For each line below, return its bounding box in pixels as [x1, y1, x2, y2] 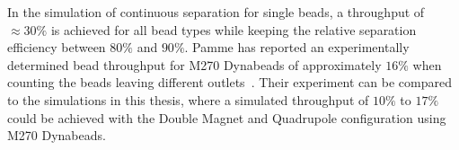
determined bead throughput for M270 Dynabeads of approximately [7, 55, 382, 74]
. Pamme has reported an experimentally [184, 38, 410, 57]
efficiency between [7, 38, 106, 57]
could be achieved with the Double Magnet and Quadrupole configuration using [7, 108, 446, 127]
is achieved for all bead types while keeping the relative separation [50, 20, 417, 39]
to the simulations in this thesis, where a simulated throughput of [7, 90, 369, 109]
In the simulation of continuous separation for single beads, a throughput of [7, 3, 425, 21]
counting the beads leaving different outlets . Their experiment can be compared [7, 73, 452, 92]
